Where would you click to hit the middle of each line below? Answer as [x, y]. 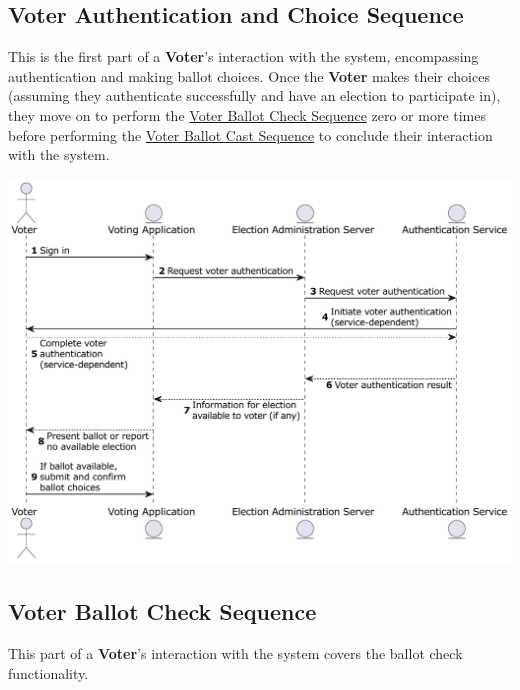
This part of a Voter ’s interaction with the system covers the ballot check [235, 652]
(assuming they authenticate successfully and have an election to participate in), [254, 95]
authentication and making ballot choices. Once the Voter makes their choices [249, 75]
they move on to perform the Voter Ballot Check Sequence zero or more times [247, 114]
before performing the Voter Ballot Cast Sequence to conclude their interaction [250, 134]
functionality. [48, 672]
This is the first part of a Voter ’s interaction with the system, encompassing [243, 56]
